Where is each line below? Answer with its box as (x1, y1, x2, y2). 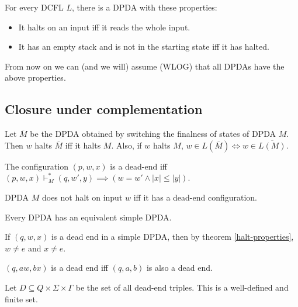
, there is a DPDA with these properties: (72, 1, 217, 13)
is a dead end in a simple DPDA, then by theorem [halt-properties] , (51, 230, 294, 243)
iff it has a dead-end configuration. (133, 191, 258, 203)
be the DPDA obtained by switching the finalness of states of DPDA (30, 127, 276, 140)
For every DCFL (5, 1, 64, 13)
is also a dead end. (146, 261, 213, 274)
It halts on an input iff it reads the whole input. (18, 20, 190, 33)
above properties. (5, 71, 66, 84)
